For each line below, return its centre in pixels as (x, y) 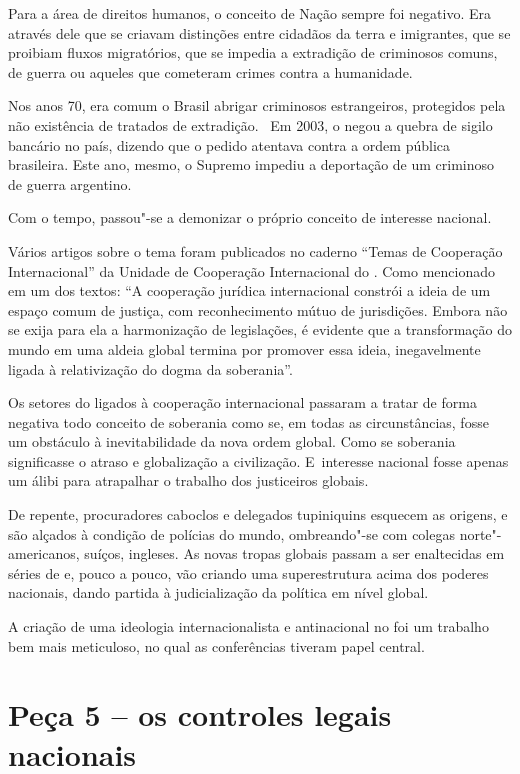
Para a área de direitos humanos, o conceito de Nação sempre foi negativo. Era (249, 13)
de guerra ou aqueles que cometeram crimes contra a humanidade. (210, 71)
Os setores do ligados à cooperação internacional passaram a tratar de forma (242, 402)
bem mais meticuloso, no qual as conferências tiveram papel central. (216, 645)
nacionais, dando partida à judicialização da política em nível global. (218, 592)
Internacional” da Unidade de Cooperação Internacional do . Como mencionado (252, 270)
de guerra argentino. (70, 183)
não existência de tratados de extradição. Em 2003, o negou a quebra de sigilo (250, 124)
